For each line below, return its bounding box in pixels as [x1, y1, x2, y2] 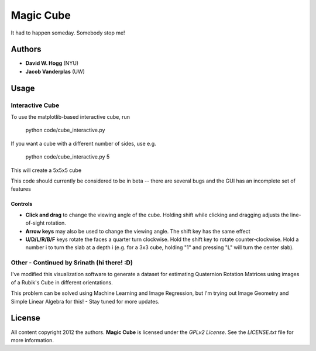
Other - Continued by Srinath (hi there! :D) [11, 259, 133, 267]
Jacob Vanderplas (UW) [25, 68, 85, 75]
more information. [11, 336, 54, 343]
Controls [11, 201, 33, 208]
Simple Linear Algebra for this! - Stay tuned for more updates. [11, 298, 160, 305]
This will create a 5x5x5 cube [11, 167, 82, 174]
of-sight [25, 219, 45, 226]
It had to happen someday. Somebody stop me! [11, 29, 125, 36]
